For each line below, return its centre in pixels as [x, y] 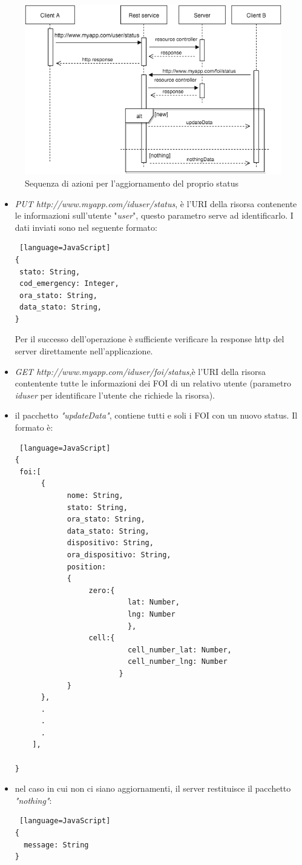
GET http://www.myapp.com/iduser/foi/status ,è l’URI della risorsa [140, 371]
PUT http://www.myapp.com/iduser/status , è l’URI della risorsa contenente [156, 203]
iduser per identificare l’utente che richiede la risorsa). [115, 395]
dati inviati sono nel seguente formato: [86, 227]
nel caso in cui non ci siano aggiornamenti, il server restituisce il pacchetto [153, 788]
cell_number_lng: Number [177, 662]
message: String [56, 845]
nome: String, [95, 496]
